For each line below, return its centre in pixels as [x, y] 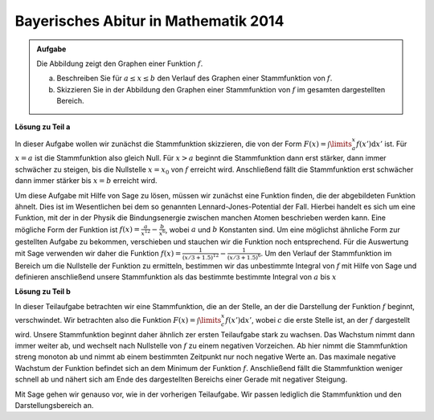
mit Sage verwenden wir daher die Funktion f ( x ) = [98, 253]
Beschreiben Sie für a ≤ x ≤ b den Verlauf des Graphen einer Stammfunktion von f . [194, 78]
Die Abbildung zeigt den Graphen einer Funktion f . [120, 63]
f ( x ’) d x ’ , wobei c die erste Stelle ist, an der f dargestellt [318, 320]
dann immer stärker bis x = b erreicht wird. [86, 181]
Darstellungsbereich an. [54, 405]
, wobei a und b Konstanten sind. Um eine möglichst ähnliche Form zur [283, 230]
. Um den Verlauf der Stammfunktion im [326, 253]
